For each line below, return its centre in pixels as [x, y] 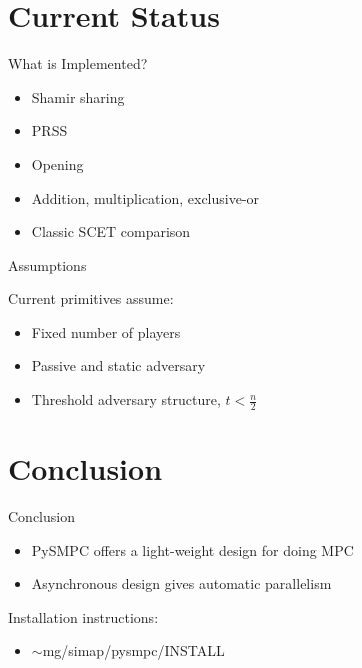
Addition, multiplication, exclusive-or [145, 197]
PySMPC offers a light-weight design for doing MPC [192, 549]
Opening [57, 163]
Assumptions [47, 264]
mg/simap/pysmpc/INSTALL [133, 650]
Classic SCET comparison [111, 231]
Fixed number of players [106, 331]
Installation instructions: [83, 616]
